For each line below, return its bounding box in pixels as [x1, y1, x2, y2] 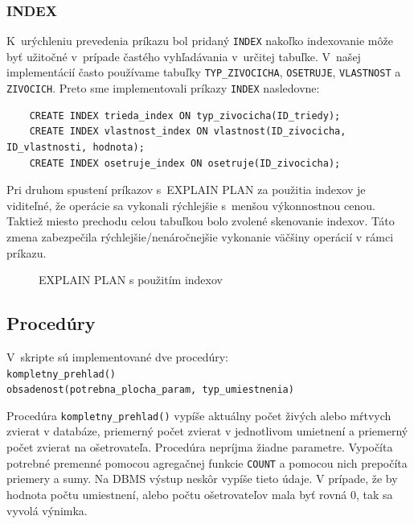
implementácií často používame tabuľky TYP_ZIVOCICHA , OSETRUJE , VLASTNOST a [6, 64, 401, 80]
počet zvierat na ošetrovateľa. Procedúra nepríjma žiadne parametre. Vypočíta [6, 439, 393, 456]
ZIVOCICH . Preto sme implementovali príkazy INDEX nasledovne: [6, 80, 320, 97]
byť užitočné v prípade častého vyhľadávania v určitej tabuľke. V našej [6, 47, 361, 64]
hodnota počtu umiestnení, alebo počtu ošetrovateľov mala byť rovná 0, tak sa [6, 485, 393, 502]
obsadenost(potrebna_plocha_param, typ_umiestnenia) [6, 384, 294, 396]
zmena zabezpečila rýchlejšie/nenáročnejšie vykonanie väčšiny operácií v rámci [6, 228, 394, 245]
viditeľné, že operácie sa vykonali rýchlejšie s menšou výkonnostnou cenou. [6, 196, 375, 213]
